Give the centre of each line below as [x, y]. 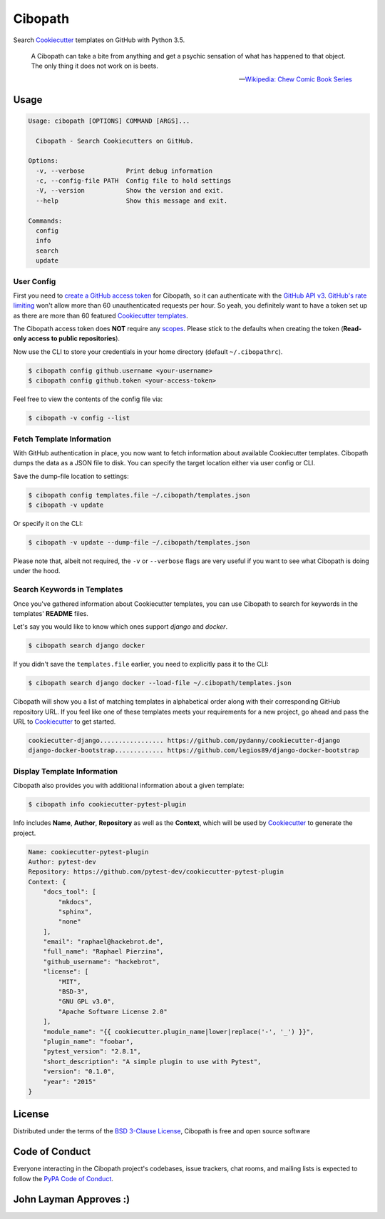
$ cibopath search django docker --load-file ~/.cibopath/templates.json [160, 683]
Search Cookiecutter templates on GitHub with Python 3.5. [99, 40]
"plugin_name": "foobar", [88, 1041]
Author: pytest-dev [62, 861]
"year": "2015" [70, 1082]
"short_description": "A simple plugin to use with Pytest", [152, 1061]
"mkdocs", [75, 902]
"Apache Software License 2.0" [113, 1011]
